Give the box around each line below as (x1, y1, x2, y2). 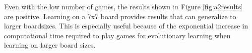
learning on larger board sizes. (4, 40, 96, 50)
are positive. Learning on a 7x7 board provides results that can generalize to (4, 11, 236, 21)
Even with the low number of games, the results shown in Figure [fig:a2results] (4, 1, 243, 11)
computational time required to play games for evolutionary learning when (4, 30, 231, 40)
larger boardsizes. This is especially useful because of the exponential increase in (4, 21, 248, 31)
